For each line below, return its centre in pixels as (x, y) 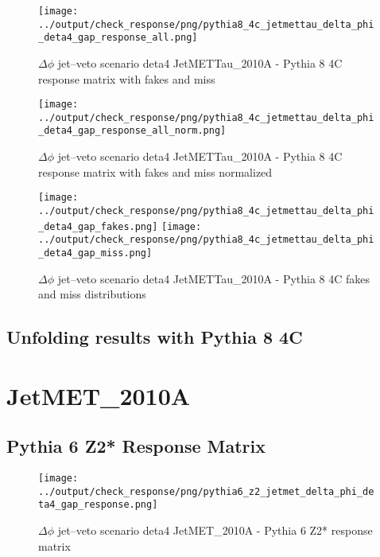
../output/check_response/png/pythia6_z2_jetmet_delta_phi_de (206, 491)
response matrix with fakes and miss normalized (155, 171)
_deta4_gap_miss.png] (95, 253)
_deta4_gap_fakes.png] (98, 226)
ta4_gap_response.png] (98, 505)
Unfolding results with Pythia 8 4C (155, 337)
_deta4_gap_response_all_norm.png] (132, 131)
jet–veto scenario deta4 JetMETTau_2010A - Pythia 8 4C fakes (214, 278)
